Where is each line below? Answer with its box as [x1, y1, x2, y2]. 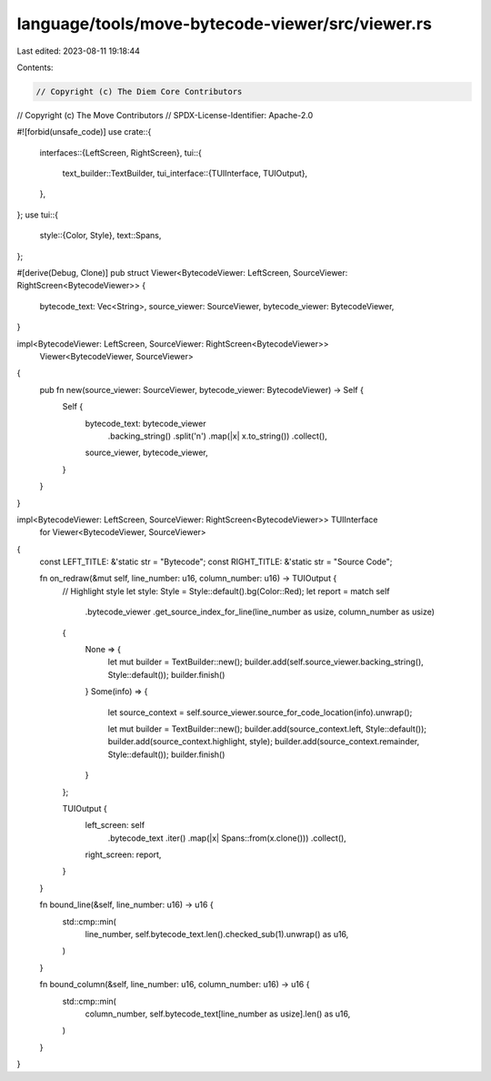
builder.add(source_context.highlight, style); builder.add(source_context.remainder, [107, 736, 420, 747]
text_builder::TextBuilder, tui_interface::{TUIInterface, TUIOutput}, [62, 168, 308, 179]
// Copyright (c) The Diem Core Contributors [35, 86, 243, 96]
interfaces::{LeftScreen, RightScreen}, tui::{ [39, 146, 202, 158]
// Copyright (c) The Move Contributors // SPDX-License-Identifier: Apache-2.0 [16, 109, 314, 120]
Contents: [16, 62, 54, 73]
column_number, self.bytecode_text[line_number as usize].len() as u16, [85, 1008, 351, 1019]
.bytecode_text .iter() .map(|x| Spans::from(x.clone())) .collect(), [107, 833, 347, 844]
